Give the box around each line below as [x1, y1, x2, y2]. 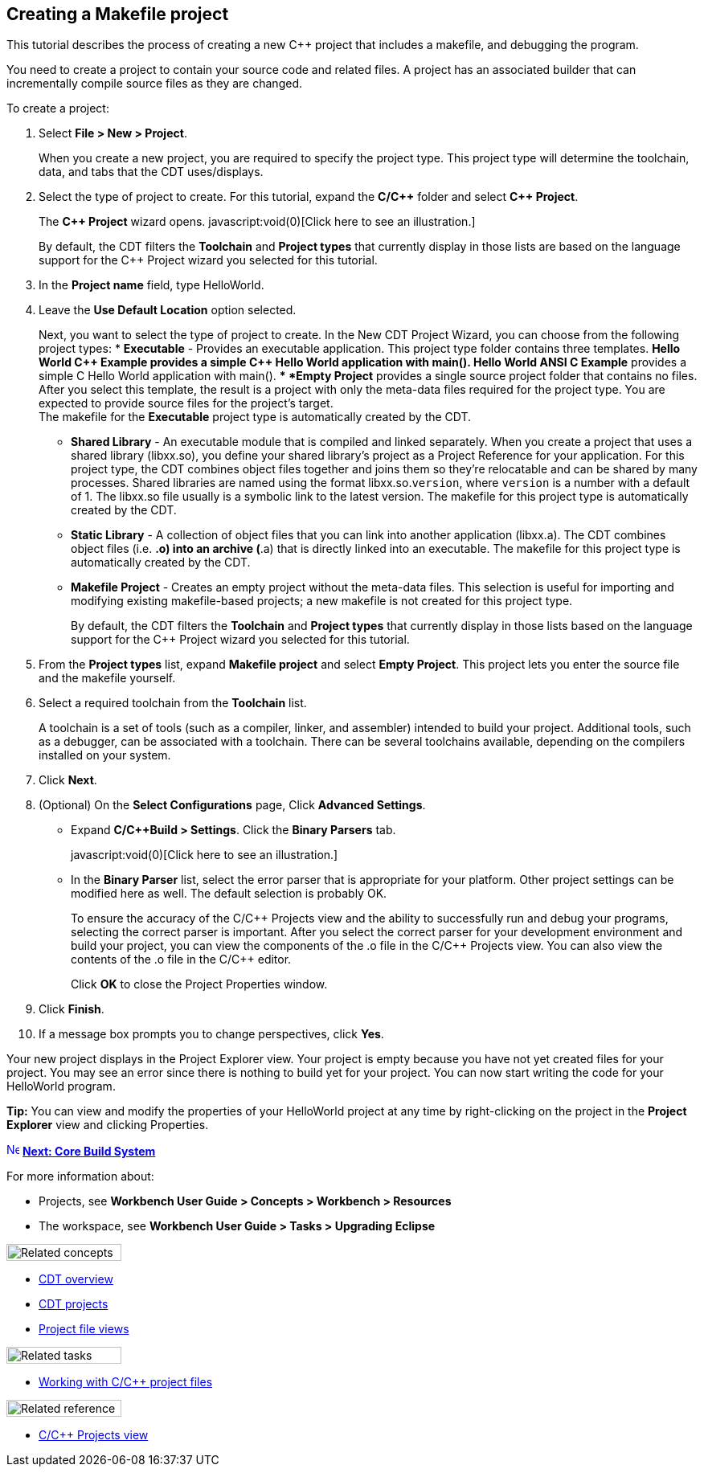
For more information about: [6, 1169, 154, 1184]
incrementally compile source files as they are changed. [6, 76, 302, 91]
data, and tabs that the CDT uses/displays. [39, 165, 264, 179]
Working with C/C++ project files [39, 1375, 213, 1389]
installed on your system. [39, 748, 171, 763]
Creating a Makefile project [6, 4, 229, 24]
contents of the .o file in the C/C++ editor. [71, 952, 292, 967]
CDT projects [39, 1297, 108, 1311]
